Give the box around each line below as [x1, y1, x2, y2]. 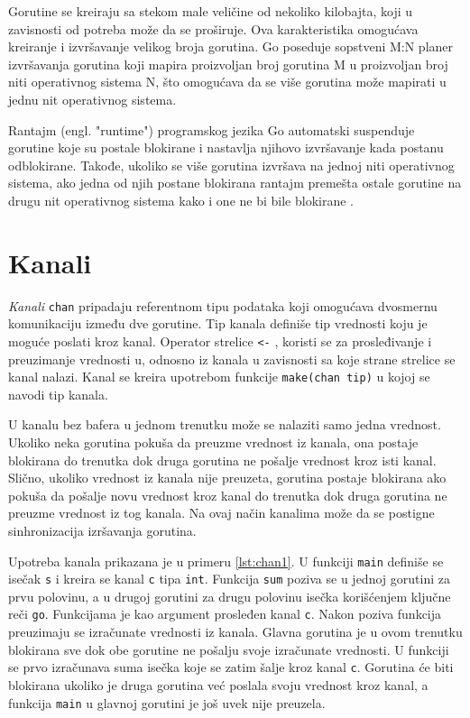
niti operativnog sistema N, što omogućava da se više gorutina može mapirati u [8, 72, 447, 91]
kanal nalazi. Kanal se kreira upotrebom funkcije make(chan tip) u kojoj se [8, 367, 430, 386]
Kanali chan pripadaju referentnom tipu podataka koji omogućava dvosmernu [8, 296, 438, 315]
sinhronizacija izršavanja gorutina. [8, 520, 197, 539]
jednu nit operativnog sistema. [8, 89, 177, 108]
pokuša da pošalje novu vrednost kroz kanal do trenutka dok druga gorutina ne [8, 485, 447, 504]
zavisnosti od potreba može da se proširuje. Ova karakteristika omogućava [8, 19, 419, 38]
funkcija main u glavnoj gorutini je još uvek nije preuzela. [8, 693, 326, 712]
